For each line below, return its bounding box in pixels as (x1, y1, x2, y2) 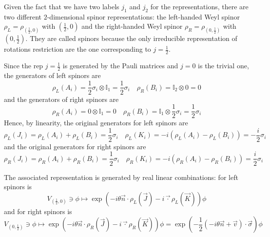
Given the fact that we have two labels (4, 1, 119, 11)
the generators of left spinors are (4, 70, 101, 80)
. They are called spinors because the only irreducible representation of (25, 33, 237, 43)
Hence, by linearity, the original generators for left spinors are (4, 118, 188, 128)
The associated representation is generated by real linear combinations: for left (4, 172, 238, 182)
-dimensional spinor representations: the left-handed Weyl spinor (47, 11, 240, 21)
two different (4, 11, 42, 21)
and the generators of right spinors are (4, 94, 119, 104)
